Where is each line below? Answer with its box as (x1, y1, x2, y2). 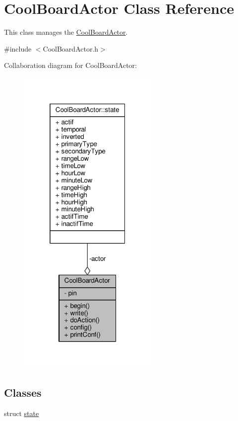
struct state (4, 408, 39, 418)
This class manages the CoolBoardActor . (4, 27, 128, 37)
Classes (4, 384, 42, 400)
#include (4, 43, 32, 54)
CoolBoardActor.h (43, 43, 99, 54)
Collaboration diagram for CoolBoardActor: (4, 60, 137, 70)
